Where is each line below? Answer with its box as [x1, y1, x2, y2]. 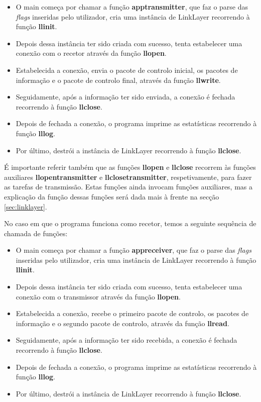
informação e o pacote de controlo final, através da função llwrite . [16, 74, 221, 85]
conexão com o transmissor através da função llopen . [16, 291, 181, 301]
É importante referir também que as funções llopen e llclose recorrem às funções [4, 162, 256, 172]
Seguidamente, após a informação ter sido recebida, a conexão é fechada [16, 335, 237, 345]
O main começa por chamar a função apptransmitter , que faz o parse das [16, 2, 248, 12]
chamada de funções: [4, 228, 68, 238]
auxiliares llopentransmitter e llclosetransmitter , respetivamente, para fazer [4, 171, 252, 182]
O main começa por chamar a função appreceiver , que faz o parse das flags [16, 245, 251, 255]
